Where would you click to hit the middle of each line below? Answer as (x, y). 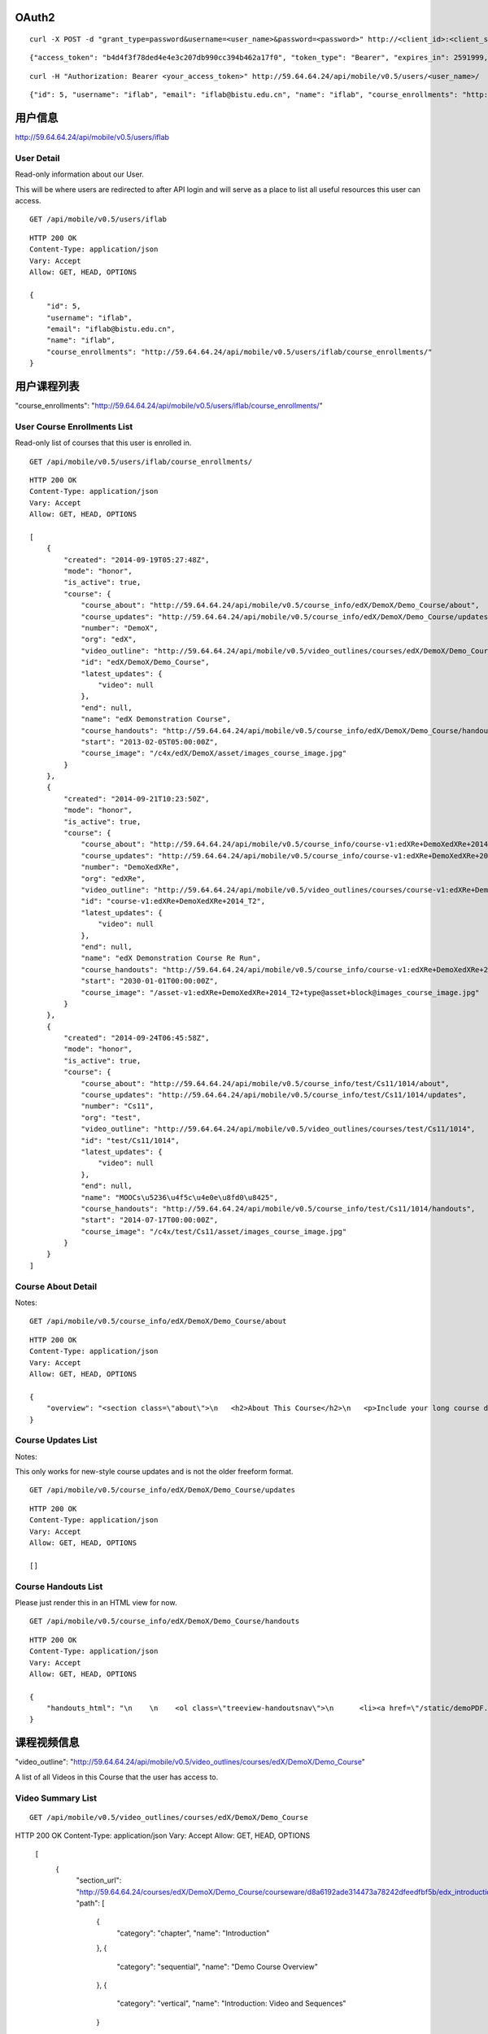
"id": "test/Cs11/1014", (131, 1140)
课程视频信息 (47, 1742)
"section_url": (99, 1880)
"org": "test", (111, 1117)
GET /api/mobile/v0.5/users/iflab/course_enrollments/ (141, 461)
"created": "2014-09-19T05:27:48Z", (137, 560)
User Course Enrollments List (74, 426)
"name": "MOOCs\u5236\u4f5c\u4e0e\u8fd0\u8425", (179, 1197)
